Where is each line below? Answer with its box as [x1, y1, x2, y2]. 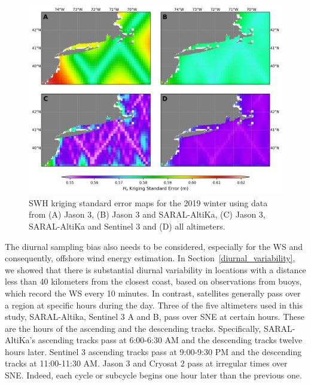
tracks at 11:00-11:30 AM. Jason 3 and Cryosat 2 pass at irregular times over [5, 357, 288, 369]
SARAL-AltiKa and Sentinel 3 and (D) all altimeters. [29, 219, 225, 232]
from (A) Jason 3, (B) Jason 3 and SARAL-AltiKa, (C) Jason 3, [29, 208, 266, 221]
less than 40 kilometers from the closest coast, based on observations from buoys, [5, 275, 302, 288]
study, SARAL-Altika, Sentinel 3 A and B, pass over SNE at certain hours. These [5, 310, 305, 323]
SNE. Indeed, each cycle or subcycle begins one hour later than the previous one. [5, 369, 302, 381]
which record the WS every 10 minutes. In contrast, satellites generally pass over [5, 286, 301, 299]
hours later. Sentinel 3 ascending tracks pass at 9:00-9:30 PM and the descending [5, 345, 302, 357]
